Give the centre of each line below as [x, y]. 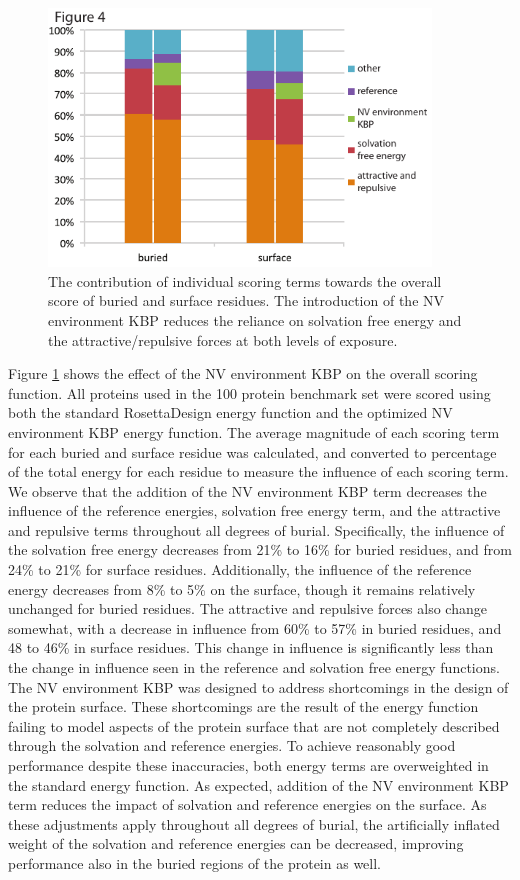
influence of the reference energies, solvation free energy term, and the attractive [254, 510]
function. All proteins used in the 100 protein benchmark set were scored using [249, 392]
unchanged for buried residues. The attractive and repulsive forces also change [247, 608]
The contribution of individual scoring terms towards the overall [245, 280]
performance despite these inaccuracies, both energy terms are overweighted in [248, 765]
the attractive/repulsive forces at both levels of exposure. [223, 339]
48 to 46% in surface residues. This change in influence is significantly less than [251, 647]
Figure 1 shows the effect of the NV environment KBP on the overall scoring [243, 373]
